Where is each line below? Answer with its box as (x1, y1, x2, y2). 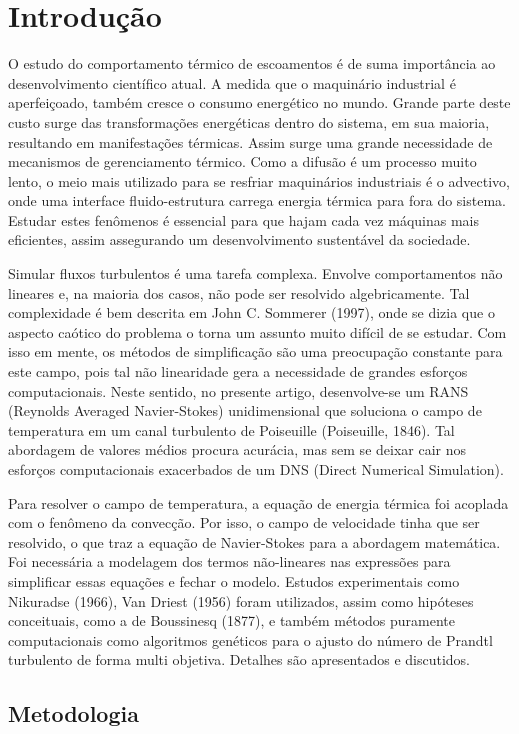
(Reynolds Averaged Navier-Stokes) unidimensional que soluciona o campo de (8, 400, 482, 421)
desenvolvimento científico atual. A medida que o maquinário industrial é (8, 72, 456, 93)
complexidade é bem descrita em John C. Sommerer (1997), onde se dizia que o (8, 302, 495, 323)
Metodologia (8, 698, 139, 729)
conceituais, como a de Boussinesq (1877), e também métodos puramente (8, 610, 455, 631)
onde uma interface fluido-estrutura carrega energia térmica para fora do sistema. (8, 190, 506, 211)
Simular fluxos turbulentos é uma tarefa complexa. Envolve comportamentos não (8, 263, 503, 284)
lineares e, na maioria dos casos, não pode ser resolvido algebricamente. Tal (8, 282, 470, 303)
